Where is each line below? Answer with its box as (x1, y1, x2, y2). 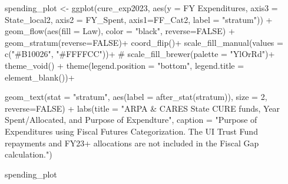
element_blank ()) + (5, 71, 75, 83)
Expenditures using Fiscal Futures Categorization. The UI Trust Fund (5, 125, 258, 137)
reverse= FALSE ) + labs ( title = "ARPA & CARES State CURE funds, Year (5, 102, 280, 114)
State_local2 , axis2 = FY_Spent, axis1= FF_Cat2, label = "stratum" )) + (5, 13, 273, 25)
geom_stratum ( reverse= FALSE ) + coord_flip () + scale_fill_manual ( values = (5, 36, 283, 48)
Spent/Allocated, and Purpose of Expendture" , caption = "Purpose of (5, 113, 257, 126)
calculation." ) (5, 148, 52, 160)
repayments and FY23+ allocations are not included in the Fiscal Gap (5, 136, 259, 149)
